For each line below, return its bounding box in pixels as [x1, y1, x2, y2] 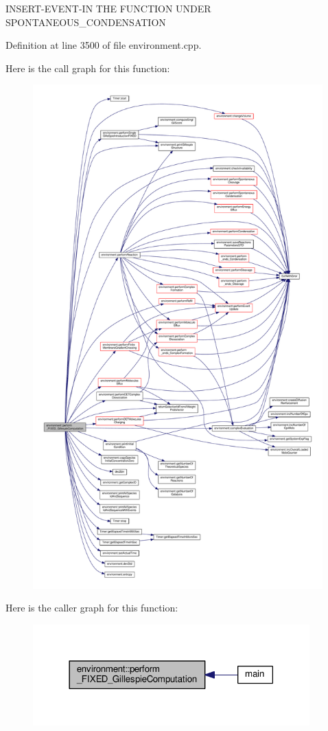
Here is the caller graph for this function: [5, 600, 178, 615]
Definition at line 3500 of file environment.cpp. [5, 38, 202, 52]
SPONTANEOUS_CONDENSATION [5, 14, 166, 29]
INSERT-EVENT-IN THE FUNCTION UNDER [5, 1, 211, 15]
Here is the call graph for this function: [5, 60, 170, 75]
